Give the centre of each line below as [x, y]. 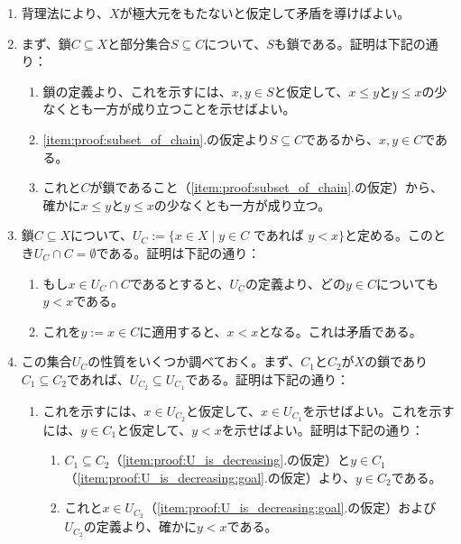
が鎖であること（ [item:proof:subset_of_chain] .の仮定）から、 [266, 187]
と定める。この [388, 235]
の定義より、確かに [140, 526]
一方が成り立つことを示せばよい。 [194, 109]
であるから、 [341, 138]
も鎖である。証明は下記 [343, 43]
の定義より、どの [295, 283]
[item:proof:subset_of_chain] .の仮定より [156, 138]
